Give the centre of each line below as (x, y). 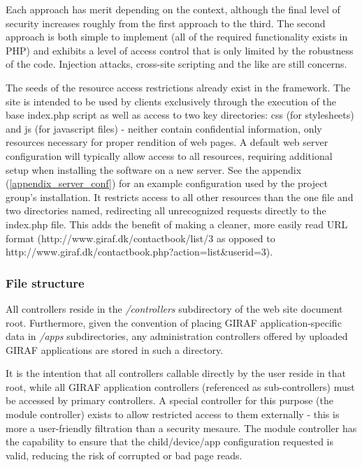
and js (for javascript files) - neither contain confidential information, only (164, 128)
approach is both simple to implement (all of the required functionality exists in (177, 37)
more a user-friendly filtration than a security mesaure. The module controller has (181, 428)
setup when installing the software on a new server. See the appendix (154, 169)
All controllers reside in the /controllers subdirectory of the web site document (174, 308)
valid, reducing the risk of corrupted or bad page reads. (124, 455)
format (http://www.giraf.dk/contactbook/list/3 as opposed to (140, 238)
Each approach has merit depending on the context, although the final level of (173, 9)
